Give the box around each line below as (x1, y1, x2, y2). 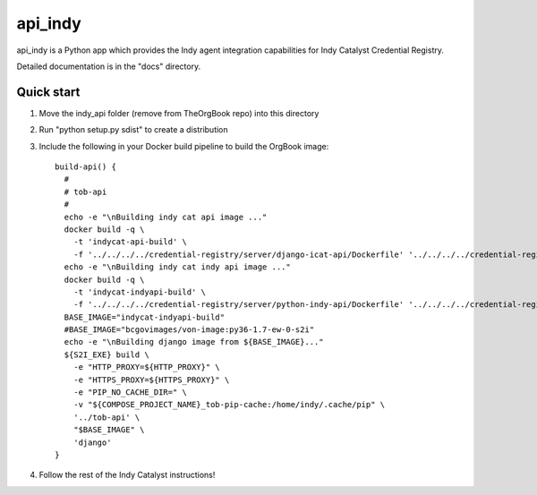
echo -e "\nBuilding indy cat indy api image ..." (64, 262, 291, 272)
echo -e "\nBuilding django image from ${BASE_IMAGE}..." (64, 337, 324, 347)
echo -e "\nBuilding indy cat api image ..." (64, 211, 268, 222)
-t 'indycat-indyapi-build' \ (72, 286, 206, 297)
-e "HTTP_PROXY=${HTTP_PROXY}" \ (72, 363, 221, 372)
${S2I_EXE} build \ (64, 349, 149, 360)
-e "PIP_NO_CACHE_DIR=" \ (72, 388, 188, 397)
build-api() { (55, 162, 116, 172)
